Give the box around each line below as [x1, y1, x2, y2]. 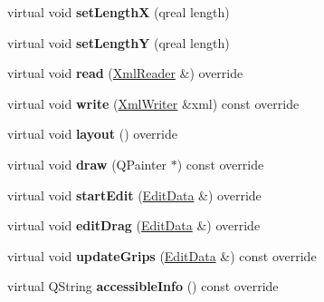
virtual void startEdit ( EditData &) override [7, 185, 262, 204]
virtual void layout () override [7, 124, 177, 143]
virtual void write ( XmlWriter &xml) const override [7, 93, 300, 112]
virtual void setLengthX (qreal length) [7, 3, 230, 21]
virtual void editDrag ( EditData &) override [7, 216, 261, 235]
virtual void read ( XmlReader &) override [7, 63, 243, 83]
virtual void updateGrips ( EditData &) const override [7, 246, 317, 265]
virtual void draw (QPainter [7, 154, 167, 173]
